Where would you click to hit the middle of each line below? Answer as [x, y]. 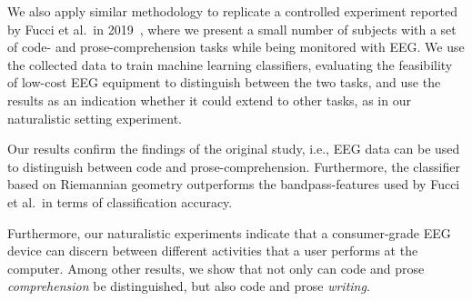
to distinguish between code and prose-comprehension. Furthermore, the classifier [234, 166]
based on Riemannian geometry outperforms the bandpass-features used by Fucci [234, 184]
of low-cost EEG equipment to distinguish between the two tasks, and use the [224, 82]
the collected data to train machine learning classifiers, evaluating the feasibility [230, 64]
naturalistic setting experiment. [95, 118]
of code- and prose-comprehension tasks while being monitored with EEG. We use [236, 47]
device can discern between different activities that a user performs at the [213, 251]
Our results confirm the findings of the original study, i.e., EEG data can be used [234, 149]
